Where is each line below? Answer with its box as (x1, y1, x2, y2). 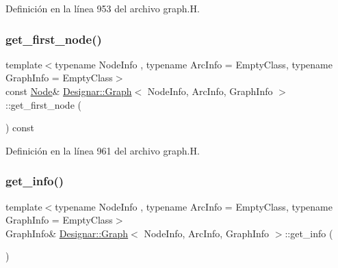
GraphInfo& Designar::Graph (5, 226, 129, 240)
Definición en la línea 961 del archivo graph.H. (5, 143, 200, 157)
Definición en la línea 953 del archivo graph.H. (5, 1, 200, 15)
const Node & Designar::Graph (5, 84, 132, 98)
